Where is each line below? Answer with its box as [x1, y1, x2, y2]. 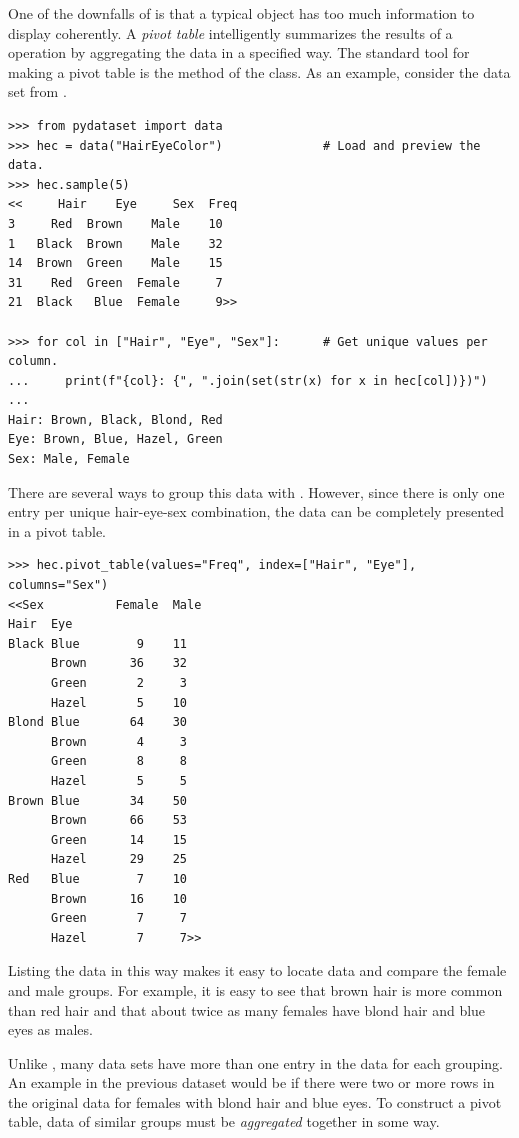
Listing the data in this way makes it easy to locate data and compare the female [8, 960, 507, 981]
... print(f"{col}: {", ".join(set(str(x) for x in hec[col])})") [8, 373, 488, 388]
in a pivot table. [8, 520, 107, 541]
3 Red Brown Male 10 [8, 216, 223, 231]
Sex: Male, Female [8, 452, 130, 467]
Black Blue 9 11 [8, 636, 187, 651]
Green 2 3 [50, 676, 187, 690]
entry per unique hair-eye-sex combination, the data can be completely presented [8, 501, 505, 522]
